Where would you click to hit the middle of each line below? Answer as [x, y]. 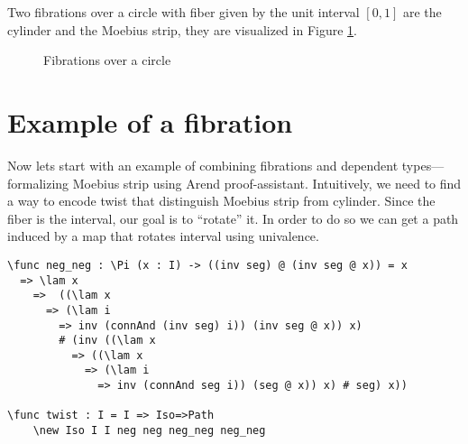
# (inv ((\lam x [107, 341]
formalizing [38, 183]
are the [422, 12]
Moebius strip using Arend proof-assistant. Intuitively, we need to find [267, 183]
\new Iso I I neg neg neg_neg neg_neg [149, 431]
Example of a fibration [150, 121]
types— [423, 165]
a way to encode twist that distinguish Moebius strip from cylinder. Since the [221, 201]
